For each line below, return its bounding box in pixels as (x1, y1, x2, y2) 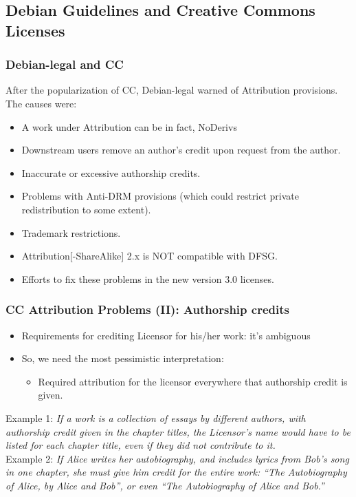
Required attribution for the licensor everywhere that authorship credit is (38, 374, 348, 388)
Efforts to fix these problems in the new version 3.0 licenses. (21, 271, 274, 286)
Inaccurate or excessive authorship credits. (21, 165, 201, 180)
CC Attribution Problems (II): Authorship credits (5, 301, 289, 318)
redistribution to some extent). (21, 202, 151, 216)
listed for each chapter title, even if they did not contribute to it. (5, 438, 276, 452)
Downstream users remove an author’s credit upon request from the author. (21, 142, 341, 157)
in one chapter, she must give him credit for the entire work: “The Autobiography (5, 465, 347, 479)
